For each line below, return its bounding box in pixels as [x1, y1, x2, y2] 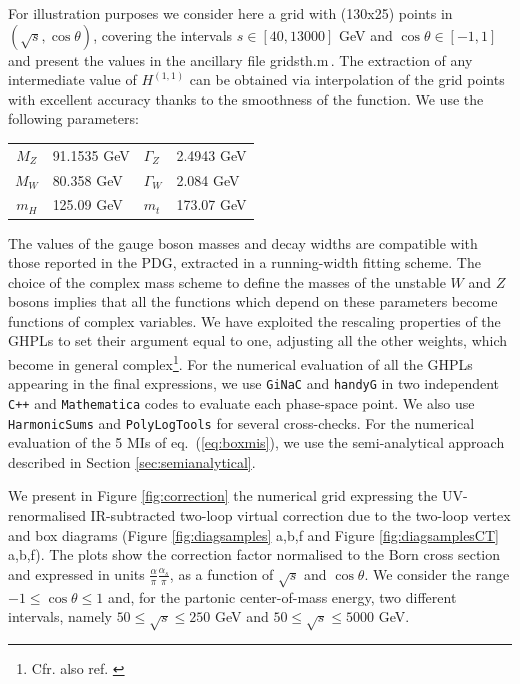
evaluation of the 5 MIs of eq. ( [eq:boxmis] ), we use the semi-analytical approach [8, 432, 505, 453]
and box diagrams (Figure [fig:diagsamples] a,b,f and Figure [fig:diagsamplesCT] [8, 524, 499, 545]
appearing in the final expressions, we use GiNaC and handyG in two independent [8, 373, 500, 394]
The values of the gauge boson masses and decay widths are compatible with [8, 232, 478, 253]
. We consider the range [364, 563, 510, 584]
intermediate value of [8, 69, 137, 90]
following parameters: [8, 108, 139, 129]
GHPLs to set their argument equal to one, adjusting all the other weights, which [8, 330, 508, 351]
